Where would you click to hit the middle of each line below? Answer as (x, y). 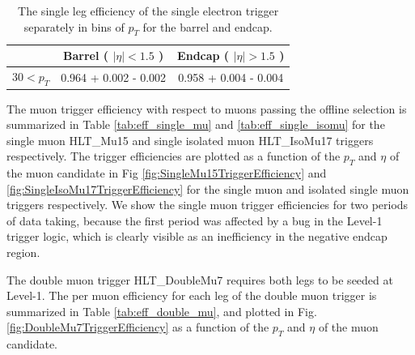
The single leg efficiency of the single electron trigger (148, 11)
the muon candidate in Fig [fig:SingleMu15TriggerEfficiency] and (167, 173)
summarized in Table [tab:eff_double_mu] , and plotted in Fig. (162, 311)
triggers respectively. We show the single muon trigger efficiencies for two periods (207, 205)
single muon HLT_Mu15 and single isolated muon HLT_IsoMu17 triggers (190, 140)
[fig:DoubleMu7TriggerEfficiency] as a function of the (138, 327)
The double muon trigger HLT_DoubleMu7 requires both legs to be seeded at (200, 279)
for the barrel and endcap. (207, 26)
